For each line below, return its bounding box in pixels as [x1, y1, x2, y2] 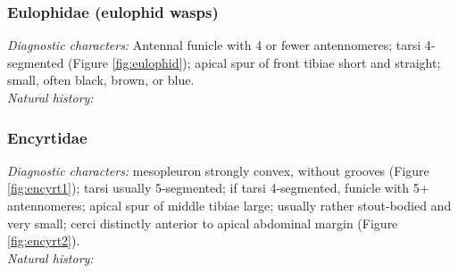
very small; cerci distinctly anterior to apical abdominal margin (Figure [7, 213, 398, 232]
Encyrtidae [7, 126, 87, 148]
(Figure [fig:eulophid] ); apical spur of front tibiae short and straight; [68, 53, 441, 71]
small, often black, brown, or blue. [7, 70, 195, 89]
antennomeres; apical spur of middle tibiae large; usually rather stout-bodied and [7, 196, 452, 214]
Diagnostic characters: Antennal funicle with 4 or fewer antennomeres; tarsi [7, 36, 421, 54]
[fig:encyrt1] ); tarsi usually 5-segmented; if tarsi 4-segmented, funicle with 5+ [7, 178, 429, 197]
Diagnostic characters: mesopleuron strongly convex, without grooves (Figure [7, 161, 429, 179]
